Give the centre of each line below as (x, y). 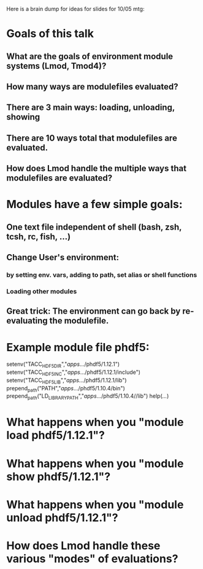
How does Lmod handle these (83, 546)
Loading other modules (42, 291)
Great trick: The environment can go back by (94, 312)
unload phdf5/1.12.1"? (62, 517)
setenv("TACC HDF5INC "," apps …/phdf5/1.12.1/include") (74, 373)
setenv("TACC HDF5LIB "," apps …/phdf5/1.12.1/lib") (67, 381)
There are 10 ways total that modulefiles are (92, 138)
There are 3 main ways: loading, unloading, (90, 108)
